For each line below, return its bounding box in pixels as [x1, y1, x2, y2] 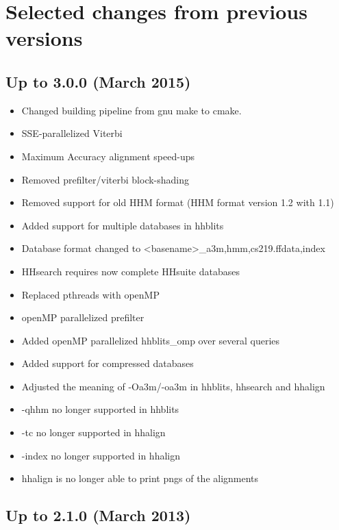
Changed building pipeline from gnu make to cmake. [21, 103, 242, 117]
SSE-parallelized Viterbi [21, 126, 123, 140]
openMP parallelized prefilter [21, 310, 145, 325]
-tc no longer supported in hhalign [21, 425, 166, 440]
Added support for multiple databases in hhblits [21, 218, 224, 232]
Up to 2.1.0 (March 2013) [5, 505, 191, 526]
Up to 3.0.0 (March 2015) [5, 71, 191, 92]
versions [5, 24, 83, 52]
